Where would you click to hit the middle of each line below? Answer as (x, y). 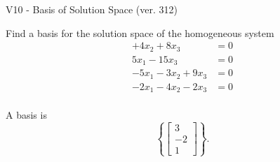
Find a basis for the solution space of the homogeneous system (140, 32)
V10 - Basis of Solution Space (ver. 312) (92, 9)
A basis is (26, 115)
